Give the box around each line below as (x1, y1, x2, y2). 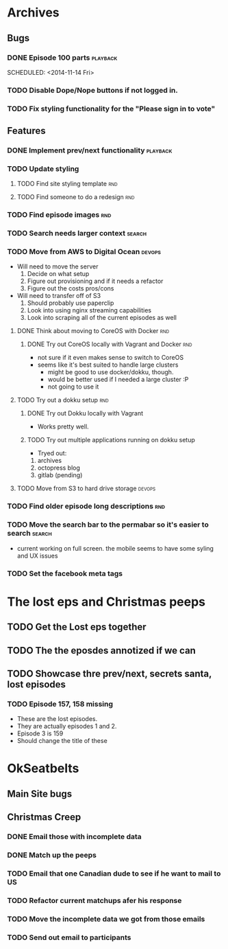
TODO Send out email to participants (7, 933, 131, 942)
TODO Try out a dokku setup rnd (16, 396, 110, 404)
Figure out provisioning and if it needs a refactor (27, 277, 164, 286)
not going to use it (47, 382, 99, 391)
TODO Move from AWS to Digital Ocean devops (7, 247, 162, 257)
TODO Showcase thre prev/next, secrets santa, (7, 667, 212, 679)
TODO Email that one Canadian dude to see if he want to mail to (7, 869, 221, 878)
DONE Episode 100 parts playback (7, 53, 118, 62)
